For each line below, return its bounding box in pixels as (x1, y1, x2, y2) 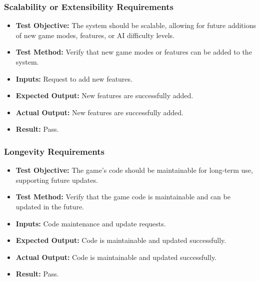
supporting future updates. (15, 174, 98, 185)
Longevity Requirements (4, 145, 105, 157)
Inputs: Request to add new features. (15, 73, 132, 84)
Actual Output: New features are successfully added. (15, 107, 183, 117)
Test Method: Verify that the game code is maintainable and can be (15, 191, 230, 202)
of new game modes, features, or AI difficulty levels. (15, 30, 175, 40)
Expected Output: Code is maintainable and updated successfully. (15, 235, 226, 245)
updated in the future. (15, 201, 84, 211)
